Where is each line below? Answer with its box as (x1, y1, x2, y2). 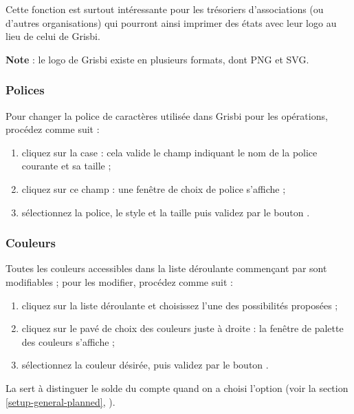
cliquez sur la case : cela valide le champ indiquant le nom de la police (21, 145, 318, 159)
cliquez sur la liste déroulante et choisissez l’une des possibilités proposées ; (21, 298, 338, 312)
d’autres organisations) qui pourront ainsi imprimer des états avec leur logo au (5, 15, 337, 30)
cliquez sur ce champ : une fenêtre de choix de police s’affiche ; (21, 181, 286, 196)
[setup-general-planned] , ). (5, 394, 115, 408)
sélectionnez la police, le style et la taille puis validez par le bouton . (21, 205, 310, 219)
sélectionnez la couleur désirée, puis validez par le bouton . (21, 358, 269, 372)
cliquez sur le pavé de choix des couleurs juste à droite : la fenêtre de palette (21, 321, 344, 335)
